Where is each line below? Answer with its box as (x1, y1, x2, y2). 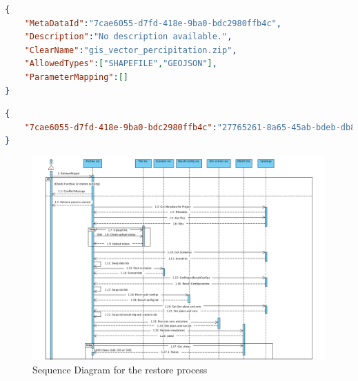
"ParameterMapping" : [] (24, 72, 128, 82)
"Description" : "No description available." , (24, 32, 232, 42)
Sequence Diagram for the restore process (32, 362, 208, 376)
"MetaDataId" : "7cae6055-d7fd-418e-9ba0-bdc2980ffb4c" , (24, 18, 281, 28)
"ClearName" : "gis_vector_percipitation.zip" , (24, 45, 237, 55)
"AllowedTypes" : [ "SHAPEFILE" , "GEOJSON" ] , (24, 59, 217, 69)
